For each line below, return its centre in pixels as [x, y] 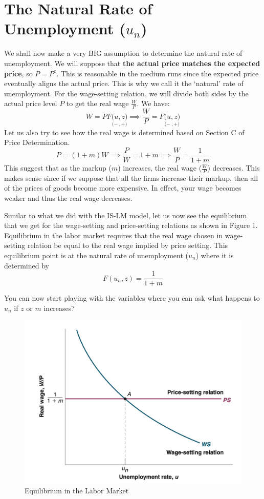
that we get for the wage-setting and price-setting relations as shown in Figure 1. [131, 225]
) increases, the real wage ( [160, 168]
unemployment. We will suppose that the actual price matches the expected [132, 63]
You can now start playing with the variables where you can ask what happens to [132, 298]
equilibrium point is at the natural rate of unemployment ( [96, 255]
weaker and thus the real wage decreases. [68, 198]
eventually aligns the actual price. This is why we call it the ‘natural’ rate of [124, 83]
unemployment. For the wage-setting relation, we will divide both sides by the [126, 93]
